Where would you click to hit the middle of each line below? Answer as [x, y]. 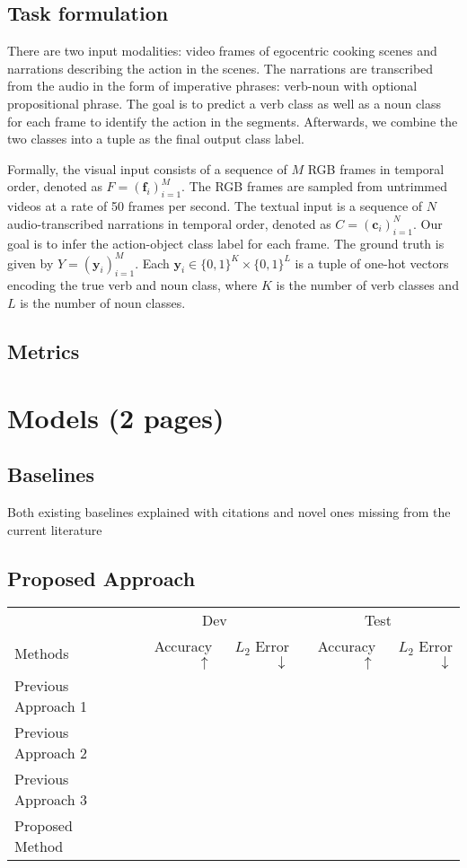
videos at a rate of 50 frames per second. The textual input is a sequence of [215, 206]
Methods [42, 653]
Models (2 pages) [116, 417]
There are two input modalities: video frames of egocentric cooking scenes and [222, 51]
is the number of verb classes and [367, 285]
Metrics [44, 351]
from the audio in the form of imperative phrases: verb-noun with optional [212, 86]
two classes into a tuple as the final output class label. [156, 139]
